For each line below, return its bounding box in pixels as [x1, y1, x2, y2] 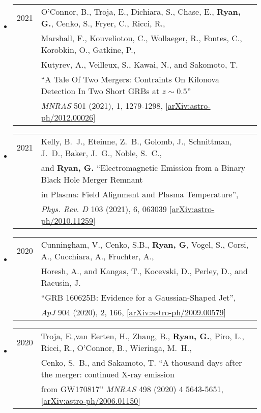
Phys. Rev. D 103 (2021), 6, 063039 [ [41, 203, 172, 215]
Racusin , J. [41, 277, 81, 288]
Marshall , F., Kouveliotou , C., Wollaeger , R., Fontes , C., [41, 32, 242, 44]
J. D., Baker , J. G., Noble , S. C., [41, 147, 162, 159]
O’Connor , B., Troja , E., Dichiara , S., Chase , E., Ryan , [41, 6, 241, 17]
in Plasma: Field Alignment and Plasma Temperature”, [41, 188, 239, 200]
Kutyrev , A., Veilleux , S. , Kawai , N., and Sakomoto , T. [41, 58, 238, 70]
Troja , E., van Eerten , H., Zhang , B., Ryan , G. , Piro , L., [41, 330, 245, 342]
